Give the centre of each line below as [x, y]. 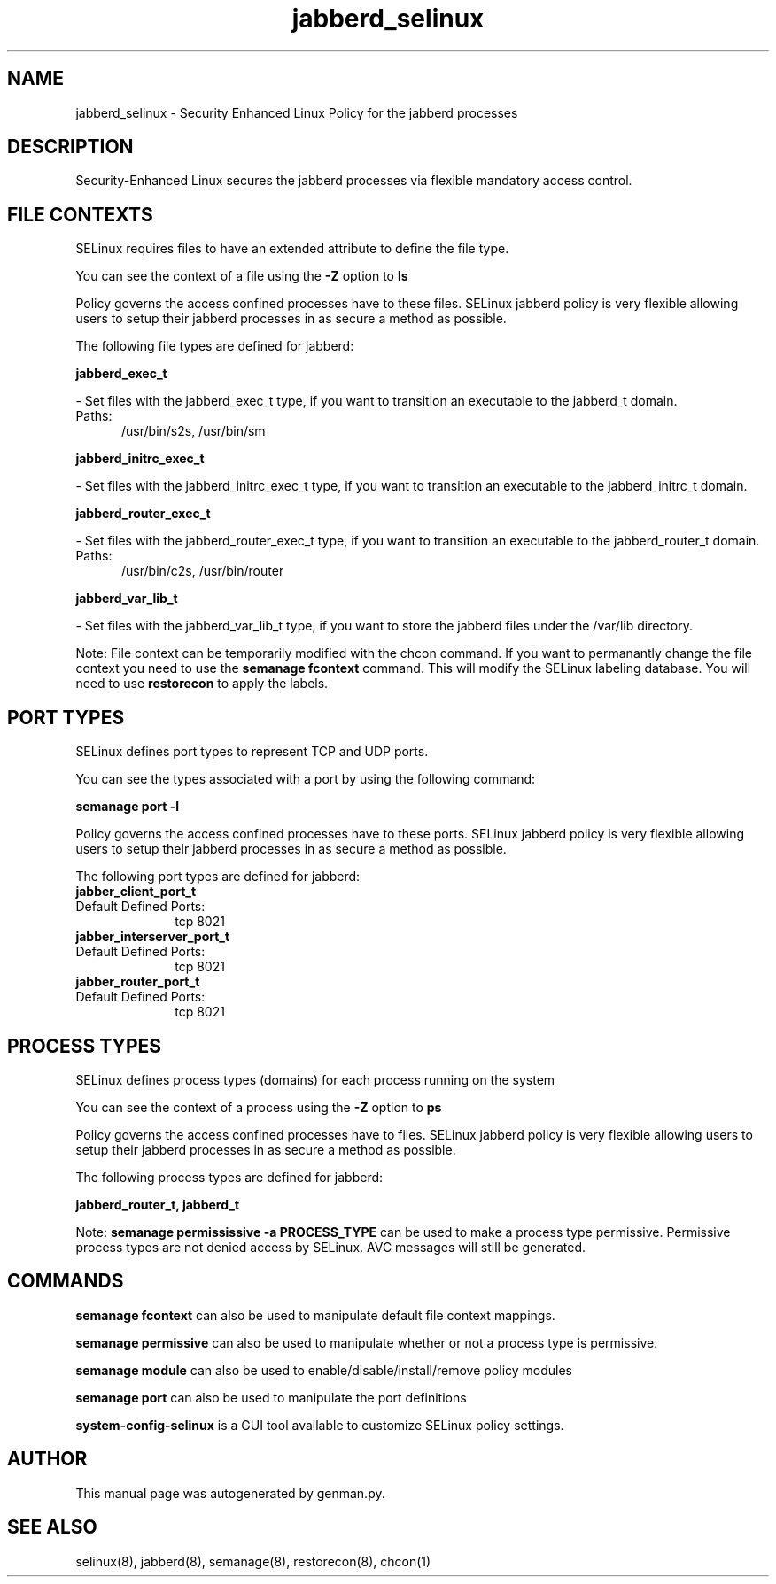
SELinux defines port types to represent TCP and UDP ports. [252, 752]
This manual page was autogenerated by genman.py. [230, 1493]
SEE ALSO [52, 1527]
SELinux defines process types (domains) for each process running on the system [315, 1079]
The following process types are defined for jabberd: [229, 1177]
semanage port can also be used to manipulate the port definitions [271, 1397]
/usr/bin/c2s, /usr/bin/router [203, 571]
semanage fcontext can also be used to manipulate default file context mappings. [315, 1315]
